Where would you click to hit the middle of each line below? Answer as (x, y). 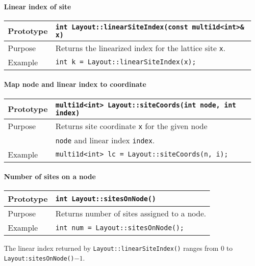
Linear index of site (38, 6)
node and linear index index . (105, 140)
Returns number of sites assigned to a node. (131, 213)
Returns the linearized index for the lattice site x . (140, 48)
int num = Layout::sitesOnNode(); (120, 227)
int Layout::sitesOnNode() (106, 199)
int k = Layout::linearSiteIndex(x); (126, 62)
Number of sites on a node (50, 176)
